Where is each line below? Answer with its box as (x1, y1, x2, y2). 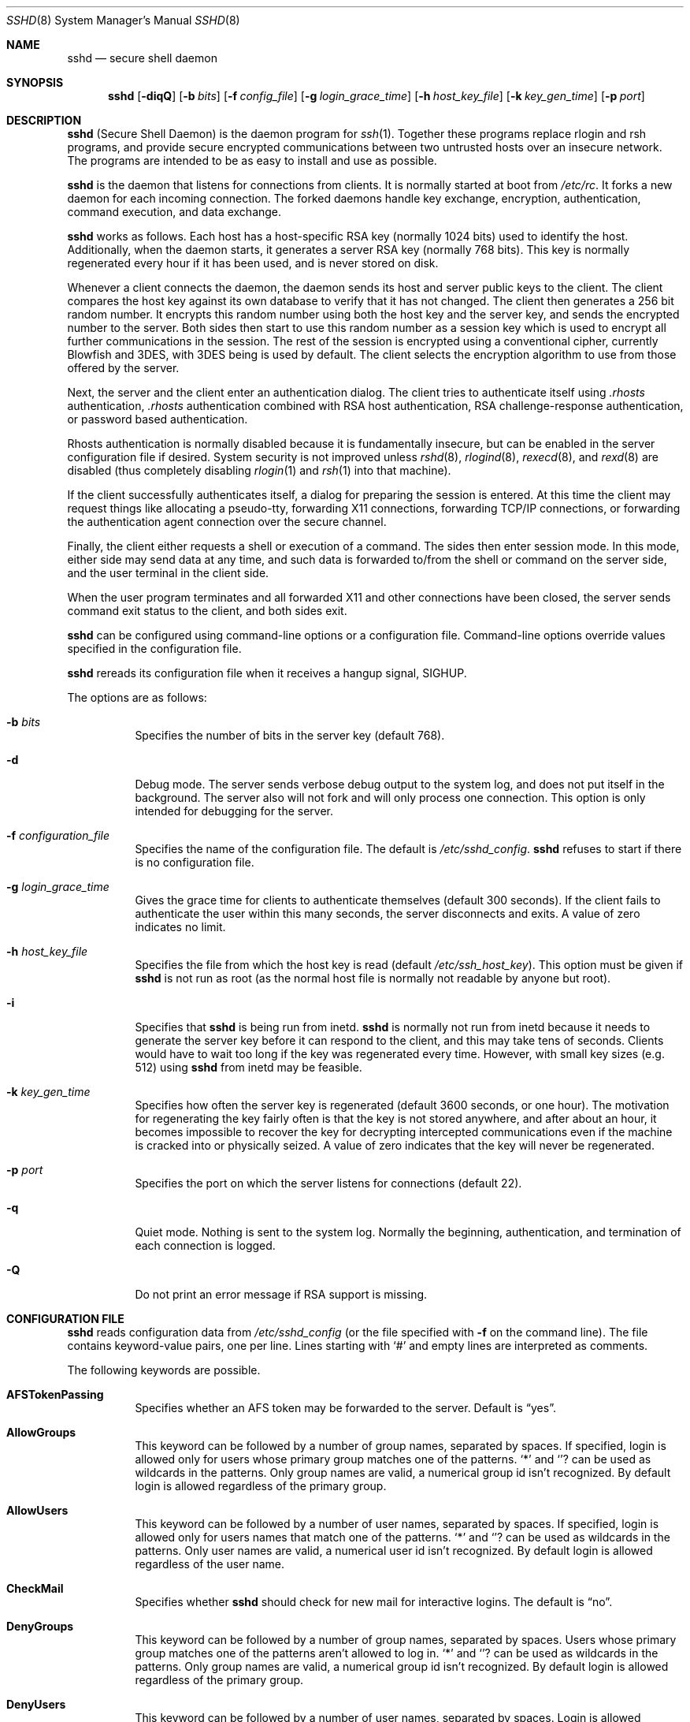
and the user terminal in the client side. (67, 566, 269, 580)
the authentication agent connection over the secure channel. (67, 515, 387, 528)
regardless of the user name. (135, 1557, 285, 1571)
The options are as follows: (67, 691, 207, 704)
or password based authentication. (67, 412, 248, 426)
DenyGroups (6, 1619, 74, 1633)
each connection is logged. (135, 1239, 276, 1252)
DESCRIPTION (6, 114, 82, 127)
